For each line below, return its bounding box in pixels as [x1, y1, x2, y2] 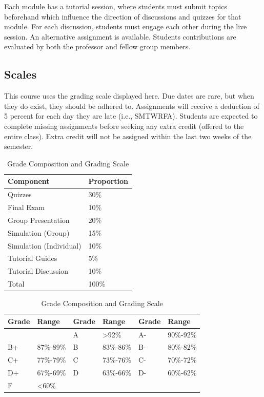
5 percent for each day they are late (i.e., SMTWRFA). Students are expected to [4, 110, 258, 121]
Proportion [88, 176, 129, 186]
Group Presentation [8, 214, 70, 225]
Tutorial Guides [8, 253, 57, 263]
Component [8, 176, 50, 186]
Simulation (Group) [8, 227, 70, 238]
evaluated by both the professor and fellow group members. [4, 41, 191, 52]
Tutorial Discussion [8, 266, 68, 276]
